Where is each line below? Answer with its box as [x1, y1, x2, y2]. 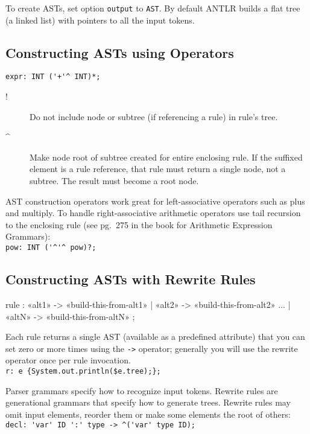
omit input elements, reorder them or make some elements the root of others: [5, 407, 291, 420]
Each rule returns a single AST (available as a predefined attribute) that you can [5, 330, 305, 343]
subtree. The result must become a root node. [30, 174, 199, 187]
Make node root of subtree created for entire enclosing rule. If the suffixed [30, 150, 303, 163]
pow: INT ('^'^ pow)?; [5, 243, 96, 252]
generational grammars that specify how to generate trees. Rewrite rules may [5, 396, 291, 409]
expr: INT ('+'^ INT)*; [5, 72, 101, 81]
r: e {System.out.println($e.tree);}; [5, 366, 161, 375]
